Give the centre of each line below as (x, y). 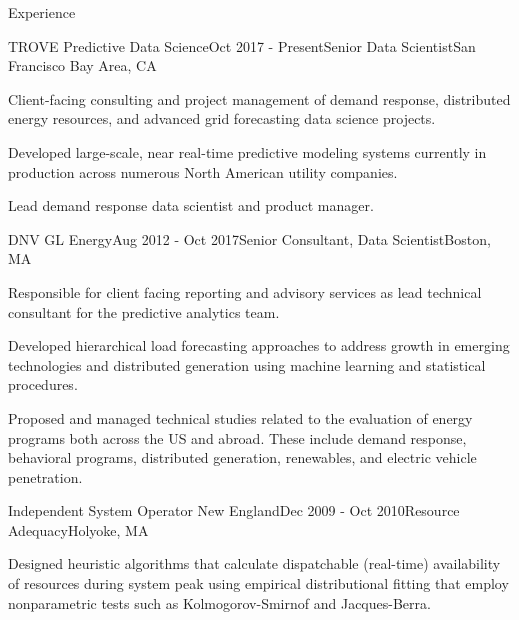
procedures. (43, 384)
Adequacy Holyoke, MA (78, 529)
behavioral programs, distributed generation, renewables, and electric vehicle (242, 457)
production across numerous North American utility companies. (203, 171)
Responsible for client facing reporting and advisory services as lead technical (245, 291)
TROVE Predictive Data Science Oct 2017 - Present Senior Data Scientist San (242, 45)
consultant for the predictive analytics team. (144, 311)
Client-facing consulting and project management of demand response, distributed (259, 98)
